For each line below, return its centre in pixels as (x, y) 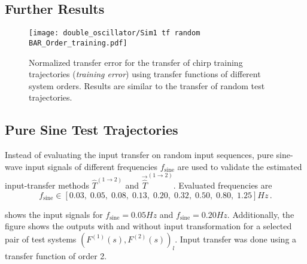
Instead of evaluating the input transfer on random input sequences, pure (139, 155)
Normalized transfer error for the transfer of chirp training (136, 62)
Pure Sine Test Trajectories (92, 130)
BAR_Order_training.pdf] (78, 43)
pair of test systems (41, 239)
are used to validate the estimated (240, 166)
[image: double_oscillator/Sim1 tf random (115, 33)
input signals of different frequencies (92, 166)
